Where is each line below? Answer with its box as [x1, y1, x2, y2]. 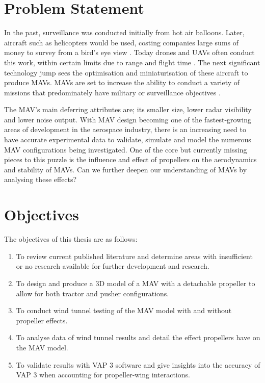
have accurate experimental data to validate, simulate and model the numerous [4, 134, 251, 145]
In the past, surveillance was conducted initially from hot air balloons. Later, [4, 27, 245, 38]
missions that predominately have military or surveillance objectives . [4, 87, 221, 97]
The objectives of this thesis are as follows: [4, 234, 138, 244]
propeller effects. [16, 315, 68, 325]
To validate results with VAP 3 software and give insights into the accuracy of [16, 359, 260, 370]
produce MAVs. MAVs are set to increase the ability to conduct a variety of [4, 77, 240, 88]
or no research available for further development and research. [16, 261, 209, 271]
